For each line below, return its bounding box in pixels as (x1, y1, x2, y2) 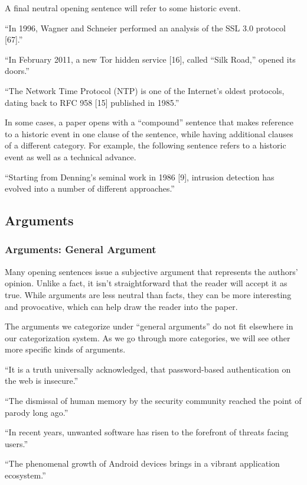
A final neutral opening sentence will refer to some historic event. (5, 2, 241, 14)
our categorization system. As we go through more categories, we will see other (5, 331, 290, 344)
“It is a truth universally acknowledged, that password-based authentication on (5, 363, 291, 375)
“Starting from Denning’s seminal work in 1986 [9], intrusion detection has (5, 170, 275, 183)
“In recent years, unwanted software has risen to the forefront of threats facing (5, 426, 289, 438)
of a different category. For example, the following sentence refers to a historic (5, 139, 286, 151)
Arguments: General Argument (5, 242, 156, 257)
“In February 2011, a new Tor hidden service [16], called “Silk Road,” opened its (5, 53, 296, 65)
